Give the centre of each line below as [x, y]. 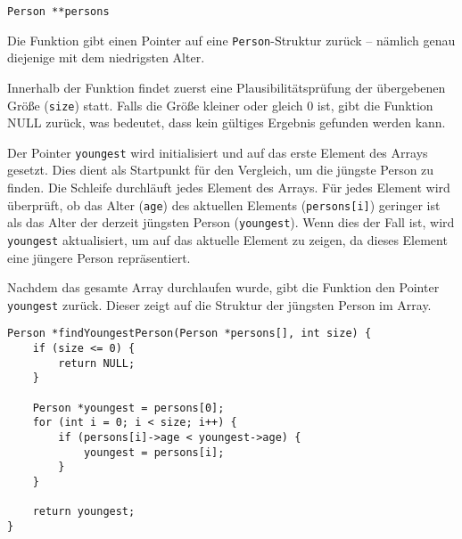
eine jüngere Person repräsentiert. [99, 257]
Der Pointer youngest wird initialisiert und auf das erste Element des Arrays [218, 152]
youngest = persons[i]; [154, 452]
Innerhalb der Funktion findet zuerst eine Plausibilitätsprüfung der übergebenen [227, 87]
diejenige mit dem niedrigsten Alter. [106, 57]
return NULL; [97, 363]
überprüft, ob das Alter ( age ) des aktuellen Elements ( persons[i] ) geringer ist [224, 204]
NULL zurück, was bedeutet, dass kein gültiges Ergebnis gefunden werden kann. [227, 122]
